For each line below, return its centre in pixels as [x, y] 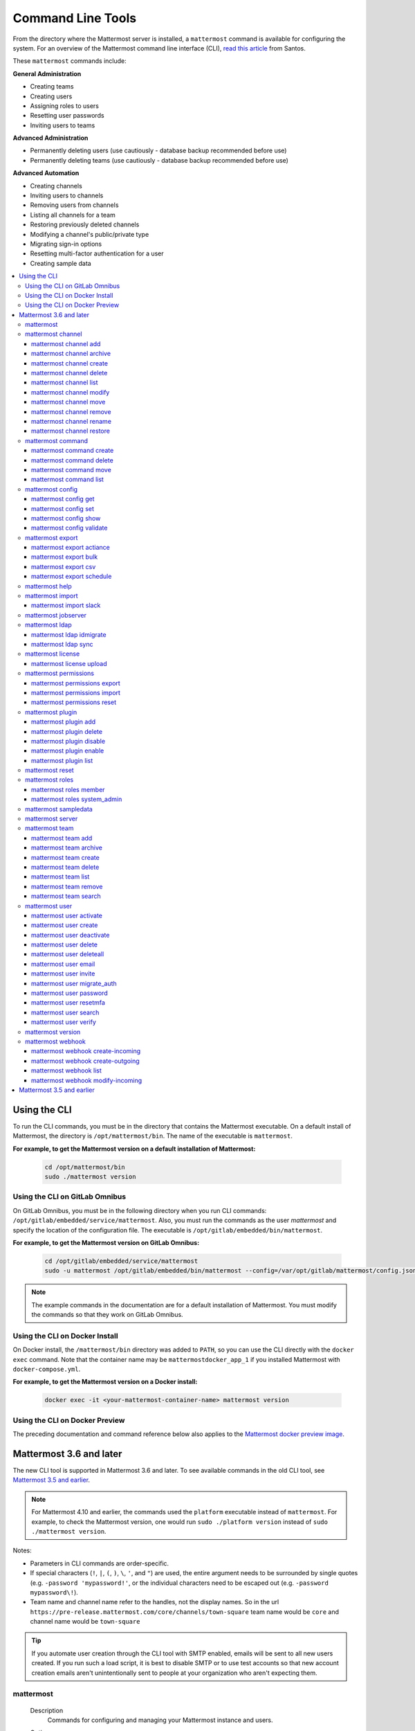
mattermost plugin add [64, 722]
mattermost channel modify [71, 392]
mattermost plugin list [62, 760]
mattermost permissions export [76, 683]
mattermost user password [70, 993]
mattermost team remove [67, 886]
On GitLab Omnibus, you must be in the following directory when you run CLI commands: [140, 1210]
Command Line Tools [75, 18]
